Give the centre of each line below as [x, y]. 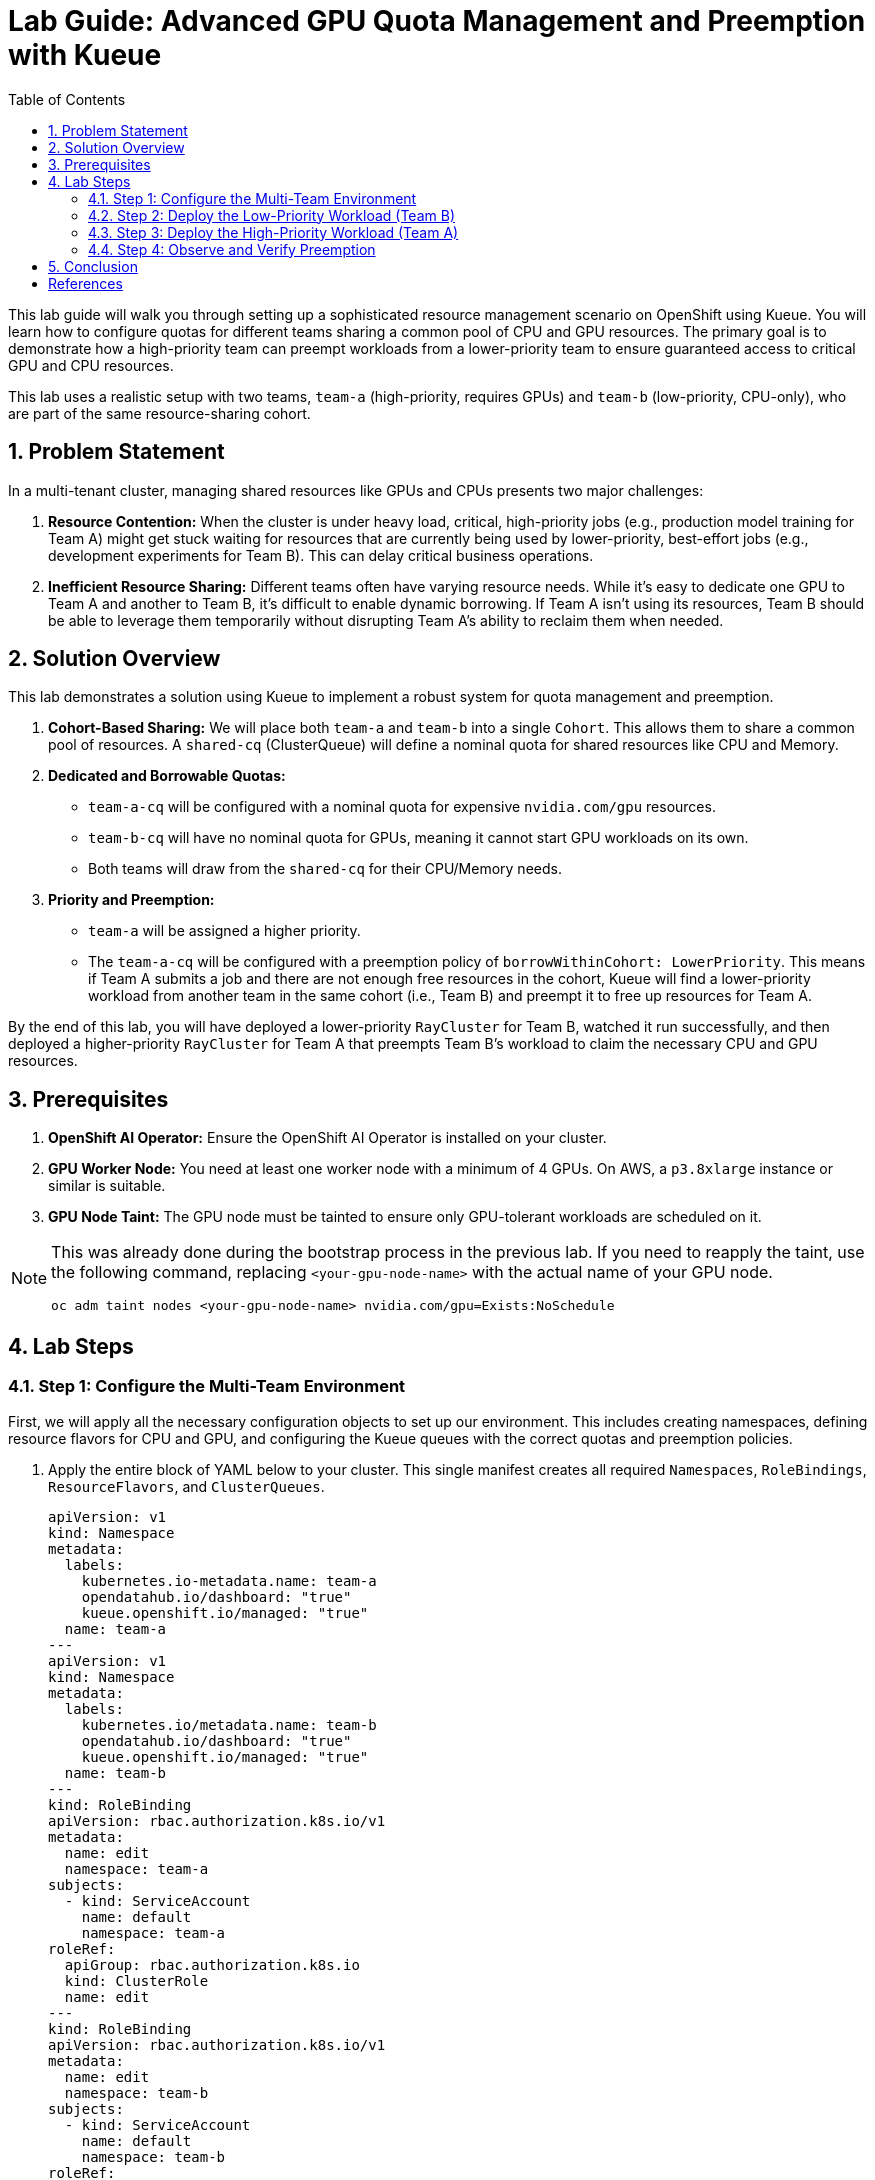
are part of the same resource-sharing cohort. [159, 413]
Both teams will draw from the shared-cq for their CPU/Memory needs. [325, 869]
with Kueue [85, 55]
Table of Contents [67, 99]
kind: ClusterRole [136, 1980]
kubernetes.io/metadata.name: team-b [229, 1724]
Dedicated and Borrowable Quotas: [167, 776]
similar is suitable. [107, 1186]
